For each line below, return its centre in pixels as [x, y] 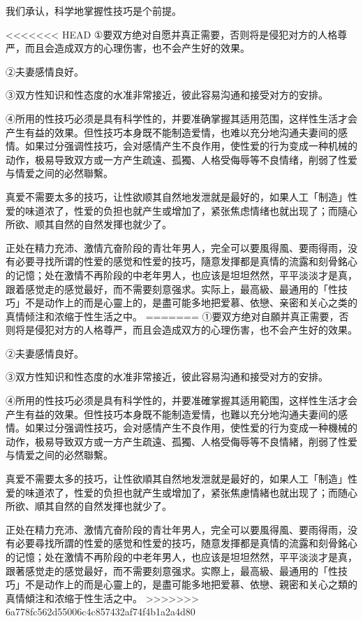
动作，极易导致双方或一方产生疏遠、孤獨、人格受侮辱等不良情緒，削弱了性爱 [181, 441]
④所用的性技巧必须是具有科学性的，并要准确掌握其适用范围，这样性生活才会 [181, 118]
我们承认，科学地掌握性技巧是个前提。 [94, 10]
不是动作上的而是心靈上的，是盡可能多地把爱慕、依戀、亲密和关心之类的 [191, 302]
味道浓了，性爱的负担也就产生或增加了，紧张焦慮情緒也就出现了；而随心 [191, 492]
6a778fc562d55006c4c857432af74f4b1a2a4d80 [101, 612]
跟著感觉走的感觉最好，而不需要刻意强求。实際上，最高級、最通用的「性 [172, 570]
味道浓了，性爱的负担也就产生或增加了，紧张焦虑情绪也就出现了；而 [181, 210]
